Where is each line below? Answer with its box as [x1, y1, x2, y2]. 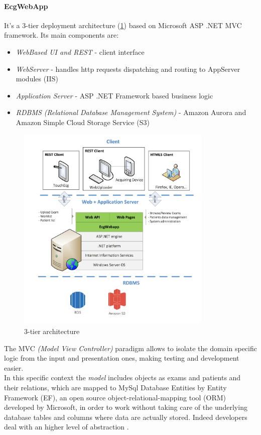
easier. [4, 362, 24, 373]
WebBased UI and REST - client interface [16, 46, 145, 57]
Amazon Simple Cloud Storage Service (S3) [16, 117, 150, 127]
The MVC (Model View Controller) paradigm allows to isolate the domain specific [4, 343, 257, 353]
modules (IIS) [16, 73, 58, 84]
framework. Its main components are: [4, 30, 119, 40]
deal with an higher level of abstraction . [4, 421, 129, 432]
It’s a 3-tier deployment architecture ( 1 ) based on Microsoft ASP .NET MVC [4, 20, 242, 30]
